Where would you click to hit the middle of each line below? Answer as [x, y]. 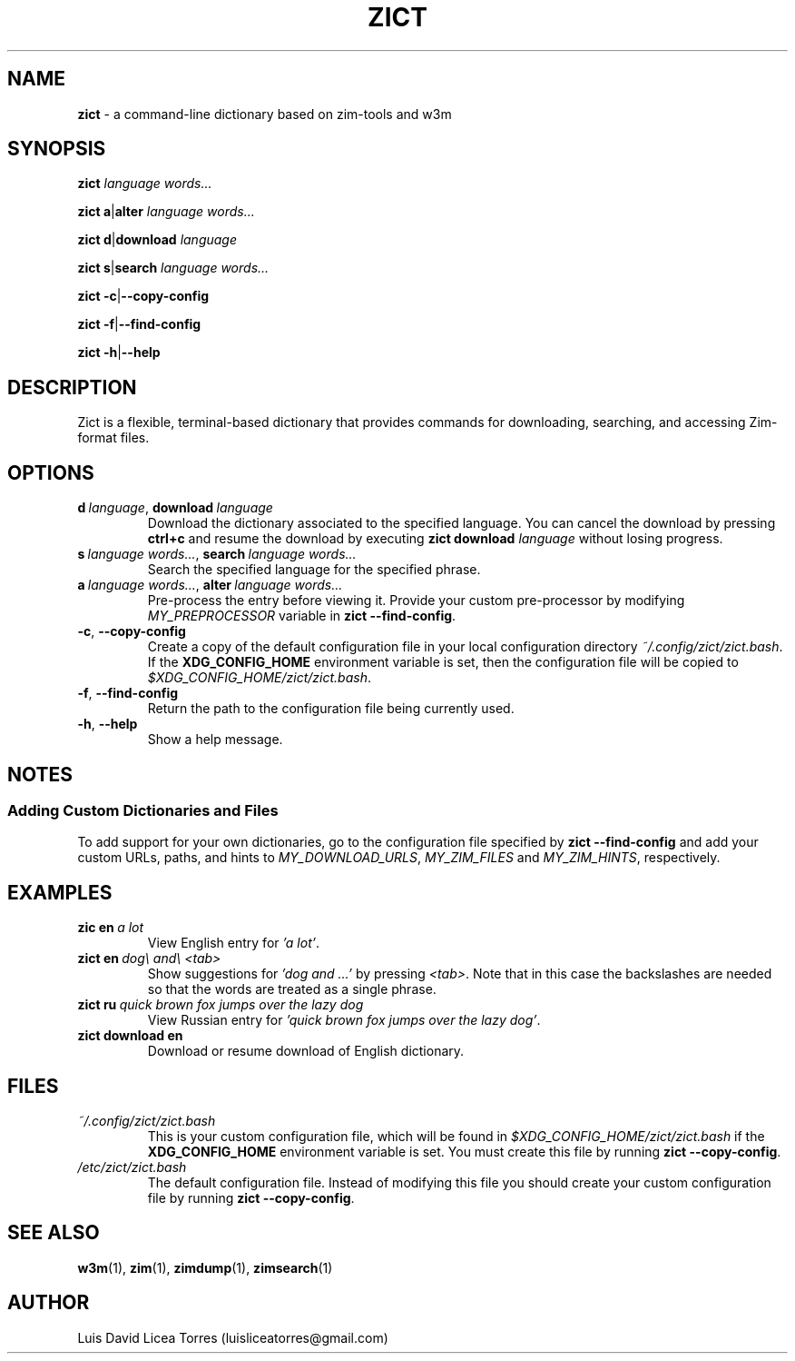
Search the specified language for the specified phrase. [314, 570]
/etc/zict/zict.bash [132, 1167]
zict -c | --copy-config [143, 296]
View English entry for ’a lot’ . [233, 943]
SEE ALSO [54, 1233]
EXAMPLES [60, 892]
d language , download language [175, 508]
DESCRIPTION [72, 387]
